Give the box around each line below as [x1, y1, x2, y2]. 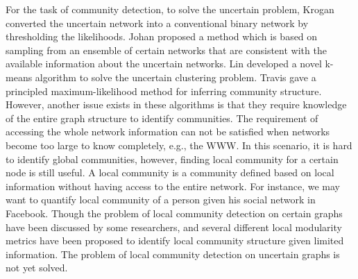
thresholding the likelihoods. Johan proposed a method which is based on [6, 29, 318, 44]
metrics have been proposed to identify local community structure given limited [6, 233, 344, 248]
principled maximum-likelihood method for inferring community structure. [6, 83, 322, 98]
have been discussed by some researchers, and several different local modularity [6, 219, 342, 234]
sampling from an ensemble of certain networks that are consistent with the [6, 42, 327, 57]
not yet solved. [6, 260, 68, 275]
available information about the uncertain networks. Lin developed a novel [6, 56, 322, 71]
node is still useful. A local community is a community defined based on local [6, 165, 334, 180]
